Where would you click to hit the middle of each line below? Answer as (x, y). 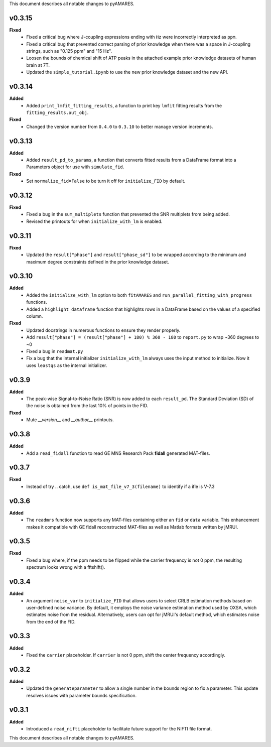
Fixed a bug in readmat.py (55, 351)
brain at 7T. (38, 65)
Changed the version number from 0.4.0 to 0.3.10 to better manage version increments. (120, 127)
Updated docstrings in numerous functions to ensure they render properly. (103, 330)
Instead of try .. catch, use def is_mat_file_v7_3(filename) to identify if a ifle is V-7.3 (120, 486)
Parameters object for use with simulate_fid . (75, 167)
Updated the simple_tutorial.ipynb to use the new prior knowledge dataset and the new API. (127, 72)
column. (35, 316)
